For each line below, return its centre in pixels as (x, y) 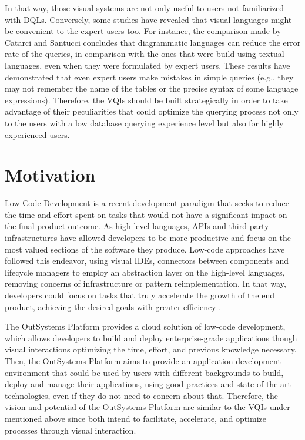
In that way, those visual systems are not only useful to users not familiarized (145, 8)
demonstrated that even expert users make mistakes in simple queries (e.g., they (149, 77)
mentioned (24, 418)
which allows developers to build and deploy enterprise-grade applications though (151, 337)
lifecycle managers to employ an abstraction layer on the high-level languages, (145, 272)
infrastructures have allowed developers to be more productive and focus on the (148, 238)
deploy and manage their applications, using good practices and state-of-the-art (148, 384)
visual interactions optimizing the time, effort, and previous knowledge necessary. (151, 349)
